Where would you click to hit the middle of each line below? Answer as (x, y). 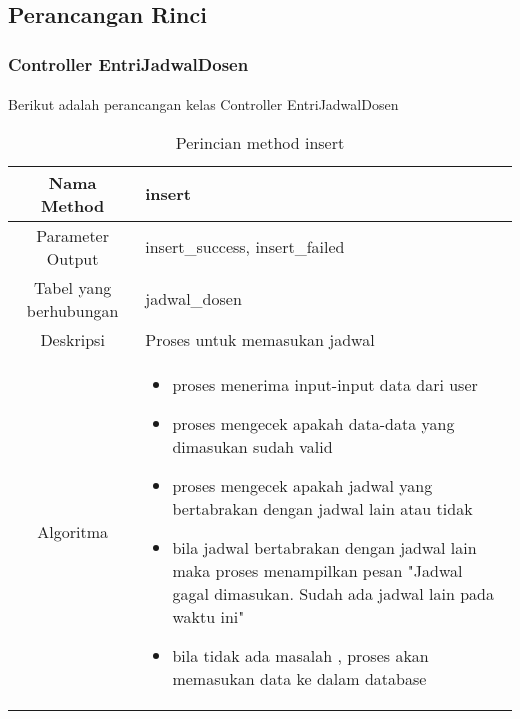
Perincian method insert (260, 142)
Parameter (72, 235)
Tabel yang (72, 287)
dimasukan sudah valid (252, 446)
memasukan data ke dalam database (299, 678)
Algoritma (72, 531)
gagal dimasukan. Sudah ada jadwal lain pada (333, 593)
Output (72, 258)
